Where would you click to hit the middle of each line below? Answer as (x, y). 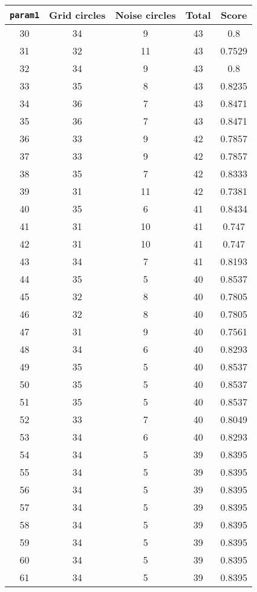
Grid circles (77, 15)
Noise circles (145, 15)
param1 (25, 15)
